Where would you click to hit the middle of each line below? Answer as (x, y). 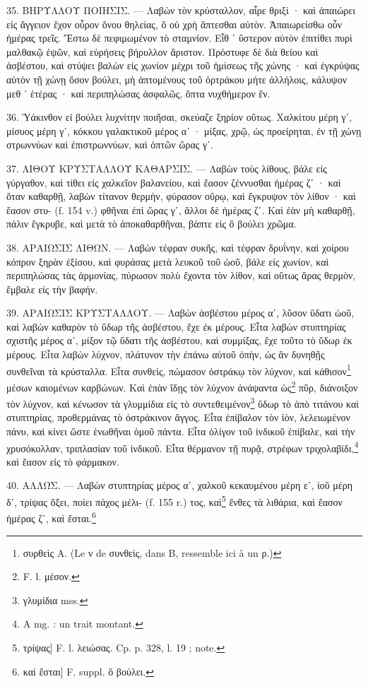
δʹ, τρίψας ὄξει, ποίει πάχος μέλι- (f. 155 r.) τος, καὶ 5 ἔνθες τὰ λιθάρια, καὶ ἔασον (174, 501)
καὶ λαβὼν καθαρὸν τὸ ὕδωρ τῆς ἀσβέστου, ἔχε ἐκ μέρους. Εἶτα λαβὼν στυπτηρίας (176, 326)
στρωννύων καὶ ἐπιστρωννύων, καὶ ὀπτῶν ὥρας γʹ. (110, 145)
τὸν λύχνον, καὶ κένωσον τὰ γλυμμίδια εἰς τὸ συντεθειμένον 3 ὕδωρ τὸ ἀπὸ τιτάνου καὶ (183, 402)
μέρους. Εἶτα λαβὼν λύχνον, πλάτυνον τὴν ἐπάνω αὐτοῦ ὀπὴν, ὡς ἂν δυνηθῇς (166, 354)
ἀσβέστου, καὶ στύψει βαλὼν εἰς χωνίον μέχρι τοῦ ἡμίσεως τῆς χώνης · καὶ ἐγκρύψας (183, 65)
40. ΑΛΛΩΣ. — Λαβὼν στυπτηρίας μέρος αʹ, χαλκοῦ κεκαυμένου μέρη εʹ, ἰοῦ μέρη (180, 485)
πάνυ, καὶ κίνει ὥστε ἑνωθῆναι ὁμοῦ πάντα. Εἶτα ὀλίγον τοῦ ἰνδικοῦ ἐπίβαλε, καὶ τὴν (181, 431)
